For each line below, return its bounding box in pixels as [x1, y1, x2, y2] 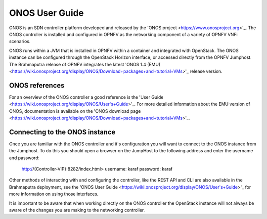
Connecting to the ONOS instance [9, 128, 116, 136]
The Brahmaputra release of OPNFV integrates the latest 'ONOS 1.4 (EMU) [9, 61, 161, 67]
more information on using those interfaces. [9, 191, 99, 197]
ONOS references [9, 81, 65, 89]
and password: [9, 155, 40, 161]
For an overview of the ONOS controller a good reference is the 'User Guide [9, 94, 164, 100]
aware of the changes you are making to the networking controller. [9, 207, 145, 213]
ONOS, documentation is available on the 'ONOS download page [9, 108, 141, 114]
